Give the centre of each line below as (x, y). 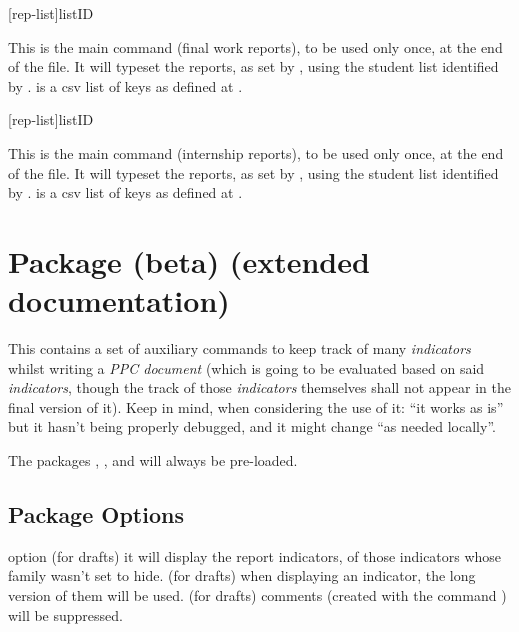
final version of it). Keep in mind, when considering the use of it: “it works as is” (256, 406)
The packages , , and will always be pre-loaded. (153, 460)
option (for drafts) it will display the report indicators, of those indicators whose (255, 555)
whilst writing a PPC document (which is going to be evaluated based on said (246, 367)
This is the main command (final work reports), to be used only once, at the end (255, 46)
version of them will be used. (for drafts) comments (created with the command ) (257, 595)
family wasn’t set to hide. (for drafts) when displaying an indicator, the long (242, 575)
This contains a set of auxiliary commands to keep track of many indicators (239, 348)
